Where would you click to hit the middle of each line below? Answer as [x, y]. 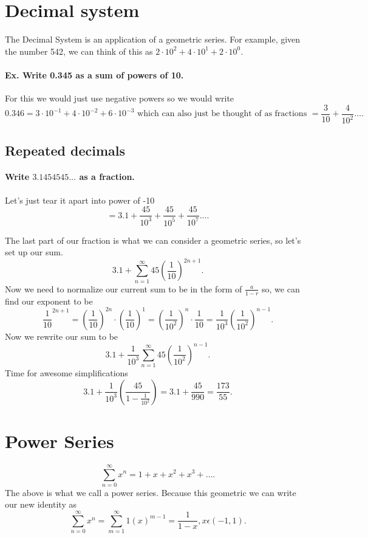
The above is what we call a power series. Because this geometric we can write [151, 492]
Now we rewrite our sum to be [62, 336]
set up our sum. [34, 252]
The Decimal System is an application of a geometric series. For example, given [153, 39]
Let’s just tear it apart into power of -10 [80, 200]
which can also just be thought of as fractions [222, 114]
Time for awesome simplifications [66, 373]
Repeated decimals [65, 150]
